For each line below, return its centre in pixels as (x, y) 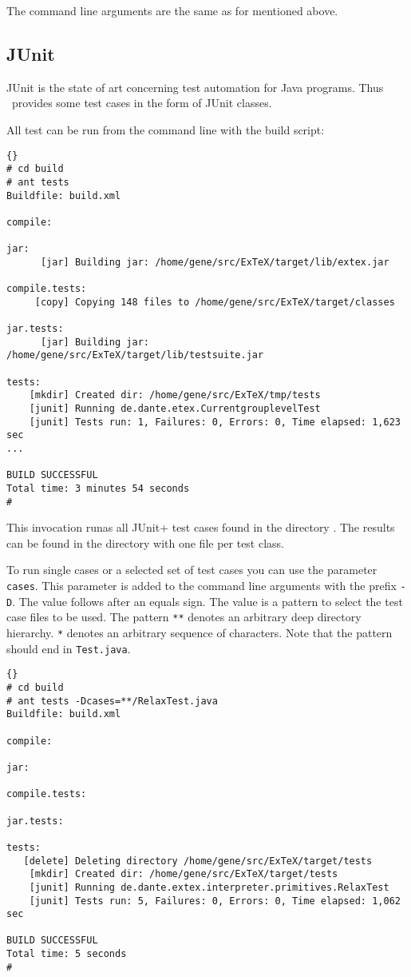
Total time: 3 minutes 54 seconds (98, 488)
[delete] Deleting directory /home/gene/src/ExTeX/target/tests (198, 861)
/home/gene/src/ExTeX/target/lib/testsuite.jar (135, 355)
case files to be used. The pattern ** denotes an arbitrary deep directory (184, 617)
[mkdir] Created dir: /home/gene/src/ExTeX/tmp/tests (175, 395)
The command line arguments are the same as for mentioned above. (172, 10)
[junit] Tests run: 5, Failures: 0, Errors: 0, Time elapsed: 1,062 (215, 901)
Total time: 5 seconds (67, 954)
